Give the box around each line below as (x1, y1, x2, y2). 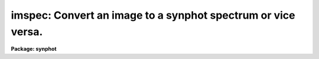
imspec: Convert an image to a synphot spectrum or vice (11, 9, 295, 22)
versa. (11, 25, 43, 38)
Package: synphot (11, 46, 57, 53)
